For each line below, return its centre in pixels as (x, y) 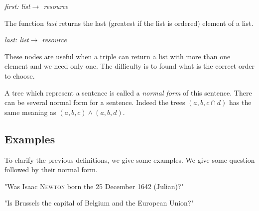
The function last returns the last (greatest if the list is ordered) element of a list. (129, 23)
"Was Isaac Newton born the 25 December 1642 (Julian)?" (94, 186)
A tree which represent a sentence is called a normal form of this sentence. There (128, 92)
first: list (17, 6)
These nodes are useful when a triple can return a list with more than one (118, 56)
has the (240, 102)
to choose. (20, 75)
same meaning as (30, 112)
